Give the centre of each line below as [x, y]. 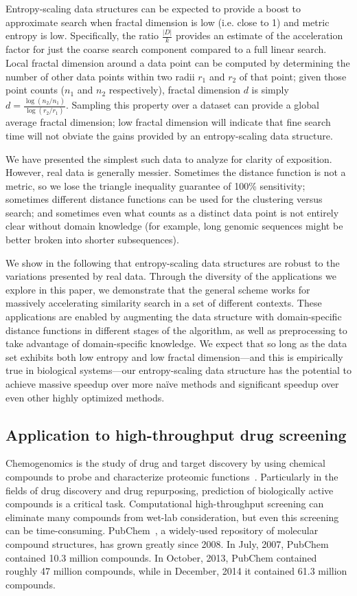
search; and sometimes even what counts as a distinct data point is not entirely [172, 212]
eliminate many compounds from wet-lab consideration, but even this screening [172, 517]
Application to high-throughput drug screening [176, 434]
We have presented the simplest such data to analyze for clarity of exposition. [169, 158]
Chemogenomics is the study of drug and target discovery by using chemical [165, 463]
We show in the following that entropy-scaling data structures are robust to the [173, 262]
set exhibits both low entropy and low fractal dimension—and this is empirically [174, 356]
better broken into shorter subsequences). [92, 240]
